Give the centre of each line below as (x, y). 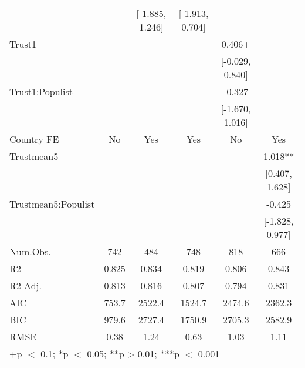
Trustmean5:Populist (52, 204)
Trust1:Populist (41, 91)
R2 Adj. (26, 285)
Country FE (34, 139)
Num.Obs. (30, 251)
